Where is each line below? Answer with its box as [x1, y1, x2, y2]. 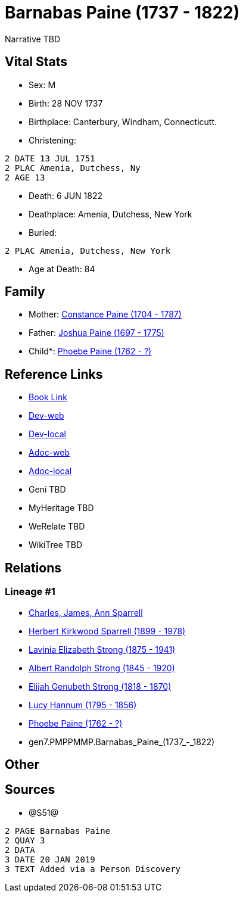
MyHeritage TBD [29, 503, 94, 513]
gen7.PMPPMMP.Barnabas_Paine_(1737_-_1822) [29, 736, 215, 747]
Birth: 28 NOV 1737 [29, 98, 103, 108]
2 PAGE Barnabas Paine [5, 826, 111, 836]
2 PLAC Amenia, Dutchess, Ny [5, 163, 141, 173]
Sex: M [29, 79, 56, 90]
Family [5, 284, 45, 300]
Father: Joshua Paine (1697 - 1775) [29, 328, 164, 338]
